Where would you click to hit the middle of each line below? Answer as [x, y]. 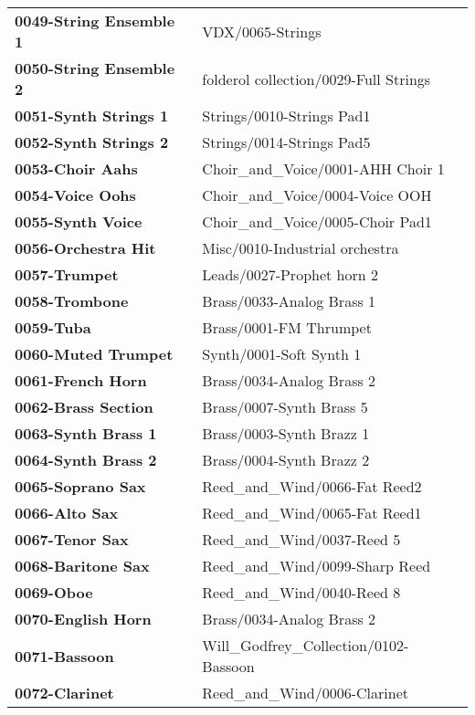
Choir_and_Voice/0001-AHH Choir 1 [323, 168]
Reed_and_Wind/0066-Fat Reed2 [312, 486]
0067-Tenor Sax [72, 539]
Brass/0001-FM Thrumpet [287, 327]
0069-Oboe [54, 592]
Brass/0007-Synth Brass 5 [285, 407]
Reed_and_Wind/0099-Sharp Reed [317, 566]
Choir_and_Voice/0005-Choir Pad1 [317, 221]
